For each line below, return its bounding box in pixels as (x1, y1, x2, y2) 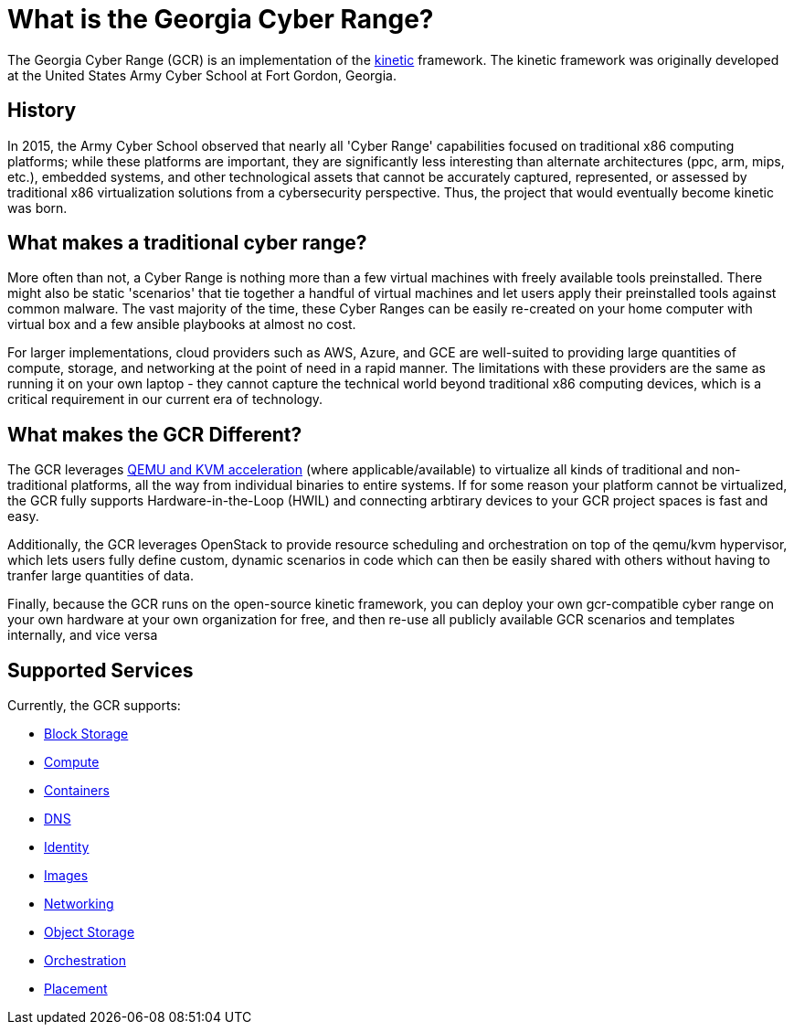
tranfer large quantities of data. (7, 568, 195, 584)
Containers (44, 782, 110, 799)
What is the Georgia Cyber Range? (7, 4, 434, 35)
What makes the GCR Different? (7, 422, 302, 446)
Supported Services (7, 658, 194, 682)
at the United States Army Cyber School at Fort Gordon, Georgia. (7, 67, 397, 83)
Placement (44, 981, 108, 997)
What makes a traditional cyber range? (7, 231, 367, 255)
